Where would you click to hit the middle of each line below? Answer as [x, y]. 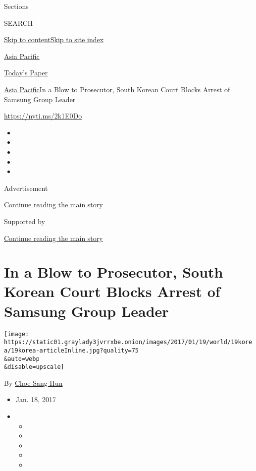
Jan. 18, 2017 [36, 399]
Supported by [25, 221]
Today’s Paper [26, 73]
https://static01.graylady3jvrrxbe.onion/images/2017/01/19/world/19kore [128, 342]
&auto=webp [22, 359]
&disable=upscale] [34, 367]
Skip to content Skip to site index [54, 39]
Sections [16, 6]
